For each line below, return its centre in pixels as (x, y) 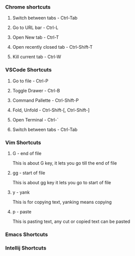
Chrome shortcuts (28, 7)
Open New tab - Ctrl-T (36, 37)
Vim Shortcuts (23, 143)
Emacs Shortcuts (27, 234)
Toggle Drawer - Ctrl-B (36, 90)
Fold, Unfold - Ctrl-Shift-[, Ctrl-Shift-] (51, 110)
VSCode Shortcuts (28, 70)
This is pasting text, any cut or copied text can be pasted (71, 221)
